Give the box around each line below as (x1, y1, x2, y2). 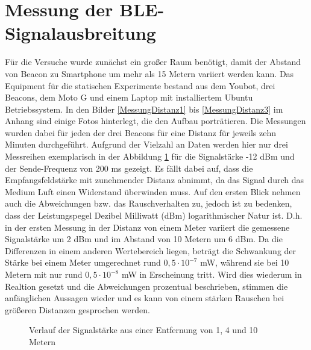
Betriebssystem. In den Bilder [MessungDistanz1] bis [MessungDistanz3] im (5, 102, 283, 115)
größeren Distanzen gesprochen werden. (5, 303, 150, 316)
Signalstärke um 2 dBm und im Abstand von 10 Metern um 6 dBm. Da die (5, 233, 283, 245)
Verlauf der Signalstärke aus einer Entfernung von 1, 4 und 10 (29, 323, 258, 336)
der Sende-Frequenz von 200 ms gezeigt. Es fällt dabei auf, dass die (5, 161, 253, 174)
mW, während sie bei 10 (200, 256, 289, 269)
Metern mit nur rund (5, 268, 83, 280)
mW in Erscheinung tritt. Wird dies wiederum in (121, 268, 302, 280)
